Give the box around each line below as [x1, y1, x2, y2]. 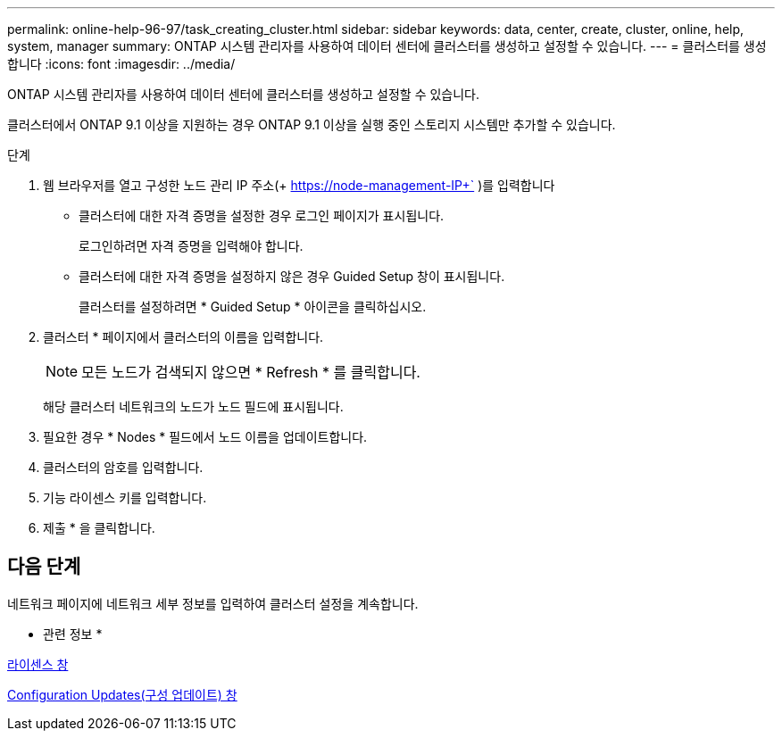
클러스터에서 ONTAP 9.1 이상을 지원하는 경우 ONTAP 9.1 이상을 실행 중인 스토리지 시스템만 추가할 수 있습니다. [7, 117, 616, 132]
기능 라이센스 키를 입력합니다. [43, 490, 207, 505]
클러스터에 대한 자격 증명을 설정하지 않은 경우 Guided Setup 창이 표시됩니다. [79, 269, 505, 284]
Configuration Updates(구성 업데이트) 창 [7, 686, 237, 702]
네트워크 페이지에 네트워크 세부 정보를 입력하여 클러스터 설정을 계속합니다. [7, 595, 419, 611]
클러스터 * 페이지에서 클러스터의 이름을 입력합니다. [43, 329, 324, 344]
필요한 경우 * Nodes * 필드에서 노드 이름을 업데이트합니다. [43, 429, 368, 444]
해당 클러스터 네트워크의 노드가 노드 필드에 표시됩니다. [43, 399, 344, 414]
